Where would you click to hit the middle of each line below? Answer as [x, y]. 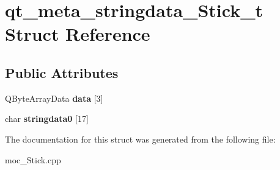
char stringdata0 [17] [47, 119]
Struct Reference [78, 34]
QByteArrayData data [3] [54, 98]
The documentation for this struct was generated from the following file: [140, 139]
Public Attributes [62, 72]
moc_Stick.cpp [33, 159]
